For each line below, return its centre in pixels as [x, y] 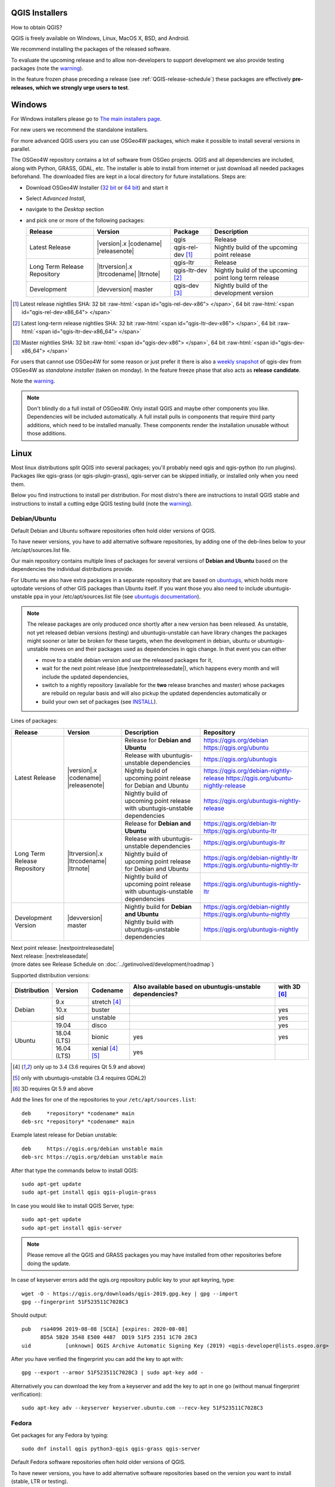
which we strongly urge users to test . [82, 87]
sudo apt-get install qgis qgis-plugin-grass [89, 1192]
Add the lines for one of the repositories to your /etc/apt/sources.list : [104, 1100]
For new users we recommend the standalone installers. [80, 130]
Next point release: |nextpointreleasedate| [62, 948]
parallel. [21, 149]
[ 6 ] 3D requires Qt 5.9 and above [53, 1088]
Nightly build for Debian [158, 906]
